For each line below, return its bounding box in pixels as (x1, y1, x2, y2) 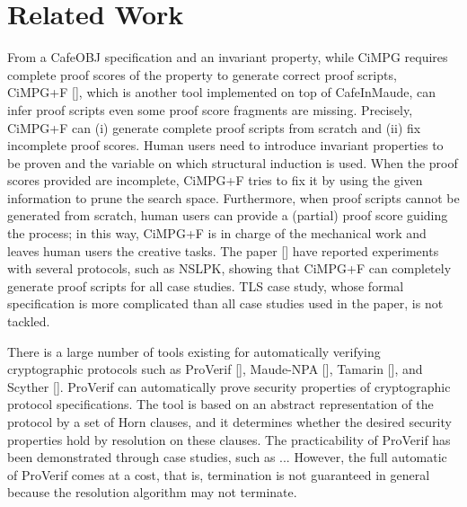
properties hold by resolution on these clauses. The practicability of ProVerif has (7, 430, 451, 449)
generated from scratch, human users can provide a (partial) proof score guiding (7, 206, 448, 225)
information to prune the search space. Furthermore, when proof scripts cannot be (7, 188, 460, 207)
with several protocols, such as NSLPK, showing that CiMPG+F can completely (7, 259, 452, 278)
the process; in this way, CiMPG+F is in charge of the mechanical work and (7, 224, 427, 243)
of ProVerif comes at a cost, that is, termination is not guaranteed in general (7, 465, 430, 484)
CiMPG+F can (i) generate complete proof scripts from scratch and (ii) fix (7, 118, 421, 137)
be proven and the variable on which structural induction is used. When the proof (7, 153, 458, 172)
